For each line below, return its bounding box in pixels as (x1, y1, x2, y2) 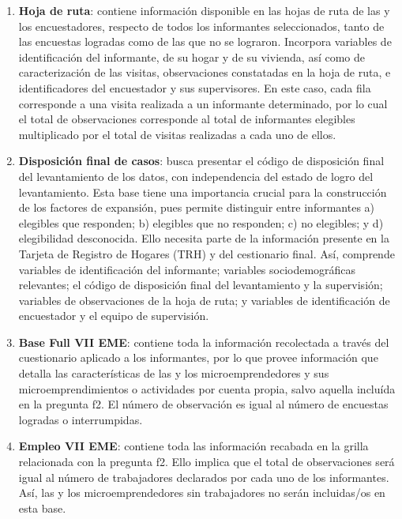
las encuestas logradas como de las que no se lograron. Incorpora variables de (18, 33, 392, 50)
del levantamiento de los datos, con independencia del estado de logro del (18, 167, 374, 184)
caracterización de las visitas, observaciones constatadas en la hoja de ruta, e (18, 64, 391, 81)
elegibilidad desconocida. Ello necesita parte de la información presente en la (18, 230, 389, 246)
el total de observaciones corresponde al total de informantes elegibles (18, 111, 355, 127)
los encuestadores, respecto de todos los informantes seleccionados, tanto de (18, 17, 385, 34)
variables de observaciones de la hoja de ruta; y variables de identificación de (18, 291, 390, 308)
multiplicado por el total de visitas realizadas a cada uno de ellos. (18, 126, 336, 142)
